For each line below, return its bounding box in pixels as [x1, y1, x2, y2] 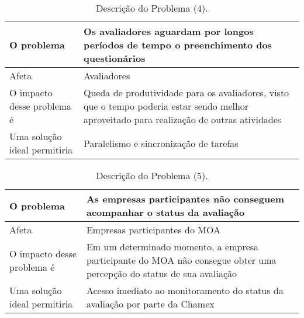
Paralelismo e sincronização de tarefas [84, 136, 239, 150]
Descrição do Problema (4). [96, 1, 208, 15]
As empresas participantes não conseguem [86, 192, 284, 205]
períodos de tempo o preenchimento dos [84, 38, 272, 51]
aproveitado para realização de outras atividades [84, 113, 282, 126]
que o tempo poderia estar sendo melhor [84, 99, 249, 113]
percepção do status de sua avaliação [86, 267, 237, 280]
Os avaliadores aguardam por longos [84, 25, 254, 38]
